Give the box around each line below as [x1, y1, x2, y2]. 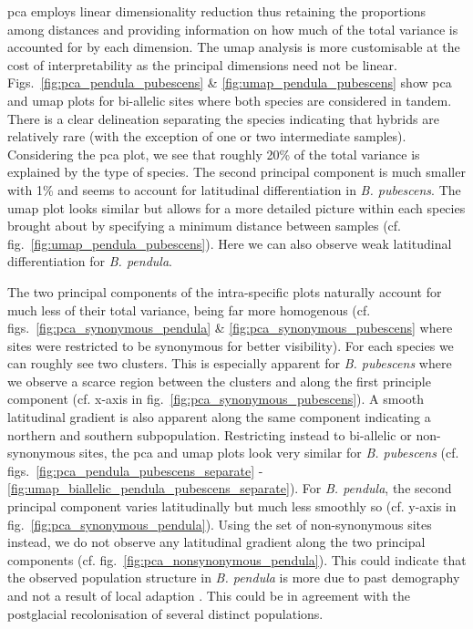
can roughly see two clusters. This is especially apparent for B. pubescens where [7, 354, 452, 373]
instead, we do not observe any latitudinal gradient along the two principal [7, 532, 426, 552]
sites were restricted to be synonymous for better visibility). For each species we [7, 335, 454, 355]
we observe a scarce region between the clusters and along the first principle [7, 371, 431, 390]
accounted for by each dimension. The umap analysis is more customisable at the [7, 37, 460, 57]
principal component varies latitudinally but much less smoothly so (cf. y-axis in [7, 497, 457, 516]
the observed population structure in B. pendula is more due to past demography [7, 568, 460, 587]
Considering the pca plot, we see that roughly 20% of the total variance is [7, 144, 420, 163]
